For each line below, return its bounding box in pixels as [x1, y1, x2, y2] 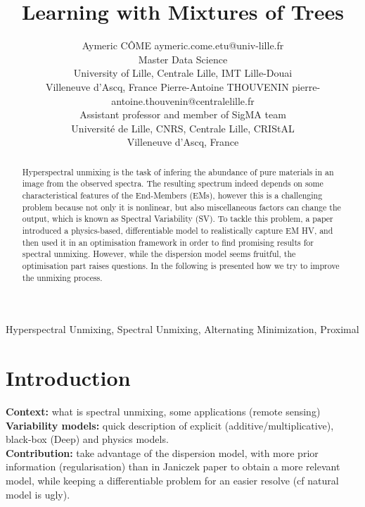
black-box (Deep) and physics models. [6, 432, 169, 446]
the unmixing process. [22, 271, 103, 283]
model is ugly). [6, 487, 70, 501]
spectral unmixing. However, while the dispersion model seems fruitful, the [22, 248, 296, 260]
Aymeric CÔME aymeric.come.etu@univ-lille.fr [82, 38, 284, 53]
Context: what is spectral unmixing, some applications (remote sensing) [6, 403, 321, 418]
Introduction [6, 363, 131, 392]
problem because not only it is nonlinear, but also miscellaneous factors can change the [22, 201, 341, 213]
